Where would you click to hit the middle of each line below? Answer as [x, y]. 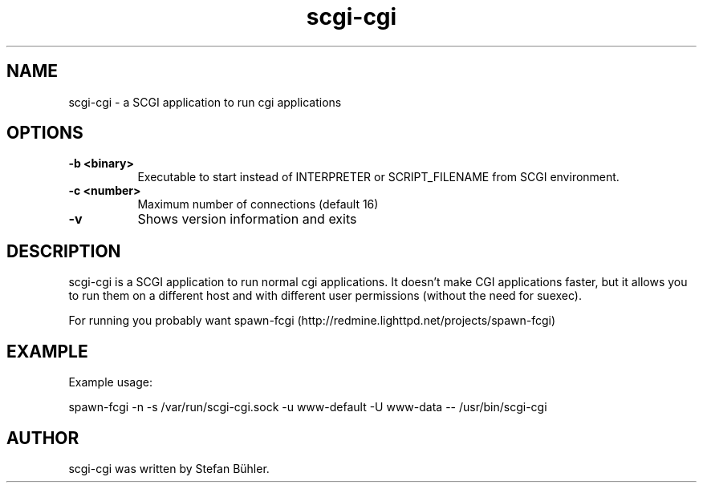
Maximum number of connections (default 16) [258, 204]
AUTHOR [43, 438]
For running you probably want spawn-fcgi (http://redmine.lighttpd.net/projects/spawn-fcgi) [312, 321]
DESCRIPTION [64, 251]
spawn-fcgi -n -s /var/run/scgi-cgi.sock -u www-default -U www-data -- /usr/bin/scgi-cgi [308, 407]
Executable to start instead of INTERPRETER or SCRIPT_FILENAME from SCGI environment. [378, 177]
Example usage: [110, 382]
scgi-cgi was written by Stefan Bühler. [169, 468]
